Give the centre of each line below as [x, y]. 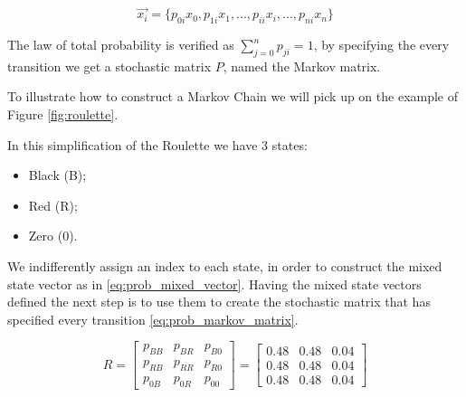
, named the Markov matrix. [302, 66]
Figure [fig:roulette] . [63, 114]
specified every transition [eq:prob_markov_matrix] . [153, 319]
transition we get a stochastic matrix [109, 66]
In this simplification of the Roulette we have [133, 144]
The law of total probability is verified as [121, 45]
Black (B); [57, 175]
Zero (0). [53, 236]
